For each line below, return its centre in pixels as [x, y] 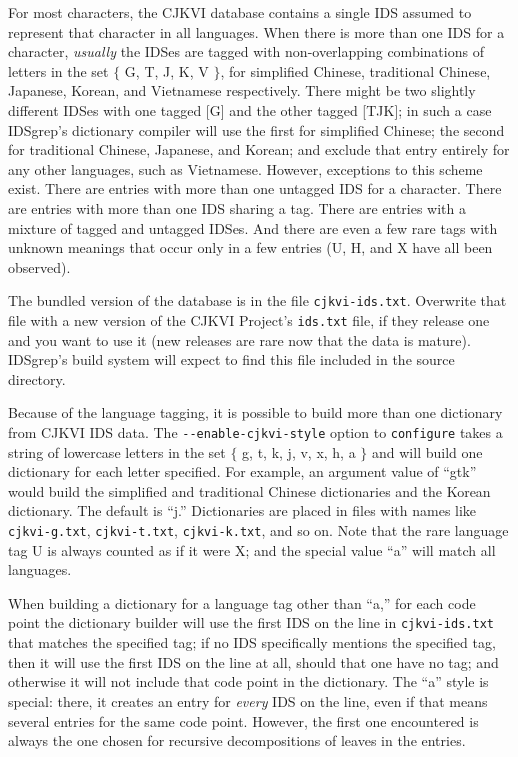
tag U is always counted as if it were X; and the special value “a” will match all [252, 549]
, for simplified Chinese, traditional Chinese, [355, 70]
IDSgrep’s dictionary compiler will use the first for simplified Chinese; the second [256, 129]
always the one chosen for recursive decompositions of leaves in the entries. [237, 740]
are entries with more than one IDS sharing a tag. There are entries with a [237, 207]
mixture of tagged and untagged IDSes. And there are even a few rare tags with [253, 227]
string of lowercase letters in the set [117, 451]
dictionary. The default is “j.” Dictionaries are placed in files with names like [242, 510]
